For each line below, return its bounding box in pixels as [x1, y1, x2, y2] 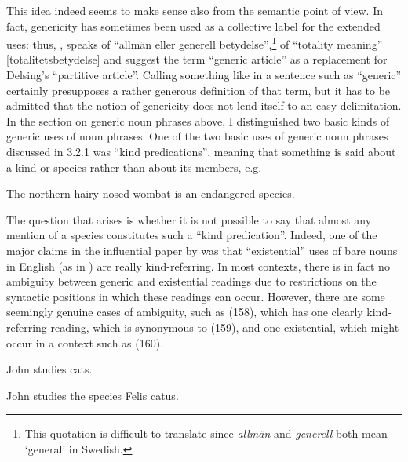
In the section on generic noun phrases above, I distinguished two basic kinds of [6, 112, 390, 129]
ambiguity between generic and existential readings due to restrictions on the [6, 273, 377, 289]
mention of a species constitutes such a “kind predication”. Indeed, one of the [6, 227, 377, 243]
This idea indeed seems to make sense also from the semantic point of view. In [6, 2, 383, 18]
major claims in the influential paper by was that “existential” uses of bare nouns [6, 242, 398, 258]
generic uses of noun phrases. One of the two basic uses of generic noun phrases [6, 128, 388, 144]
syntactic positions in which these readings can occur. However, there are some [6, 288, 385, 304]
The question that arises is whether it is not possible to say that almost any [6, 211, 372, 227]
